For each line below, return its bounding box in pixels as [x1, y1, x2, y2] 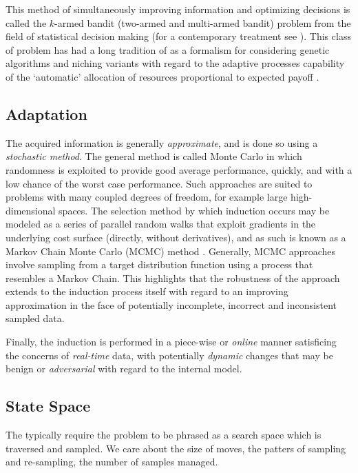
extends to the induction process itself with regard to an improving [6, 284, 288, 299]
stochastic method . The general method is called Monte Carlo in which [6, 149, 302, 163]
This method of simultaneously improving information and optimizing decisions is [6, 2, 350, 16]
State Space [6, 395, 91, 416]
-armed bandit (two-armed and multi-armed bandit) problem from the [54, 15, 351, 30]
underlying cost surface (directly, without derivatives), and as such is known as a [6, 230, 346, 244]
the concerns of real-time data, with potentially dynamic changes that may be [6, 348, 333, 362]
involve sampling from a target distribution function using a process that [6, 257, 313, 272]
